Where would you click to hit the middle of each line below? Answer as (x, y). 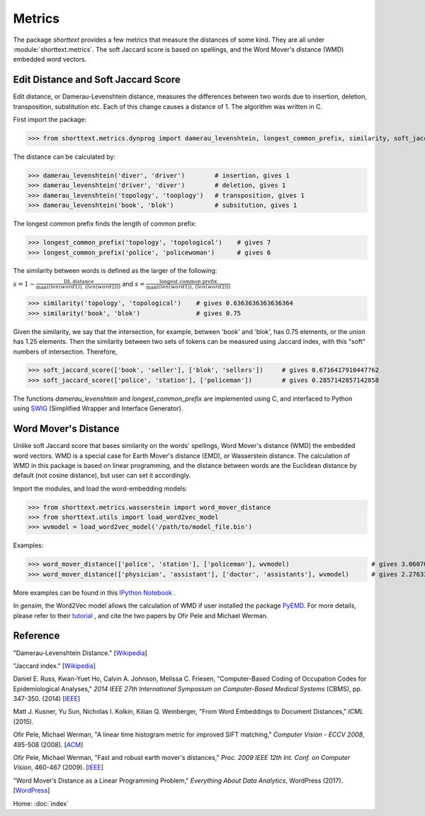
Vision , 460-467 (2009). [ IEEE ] (58, 767)
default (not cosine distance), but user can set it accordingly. (102, 476)
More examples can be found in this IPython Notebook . (95, 593)
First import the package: (50, 120)
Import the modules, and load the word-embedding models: (100, 488)
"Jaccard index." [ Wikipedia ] (54, 666)
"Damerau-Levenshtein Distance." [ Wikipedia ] (80, 653)
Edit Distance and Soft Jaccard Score (97, 80)
